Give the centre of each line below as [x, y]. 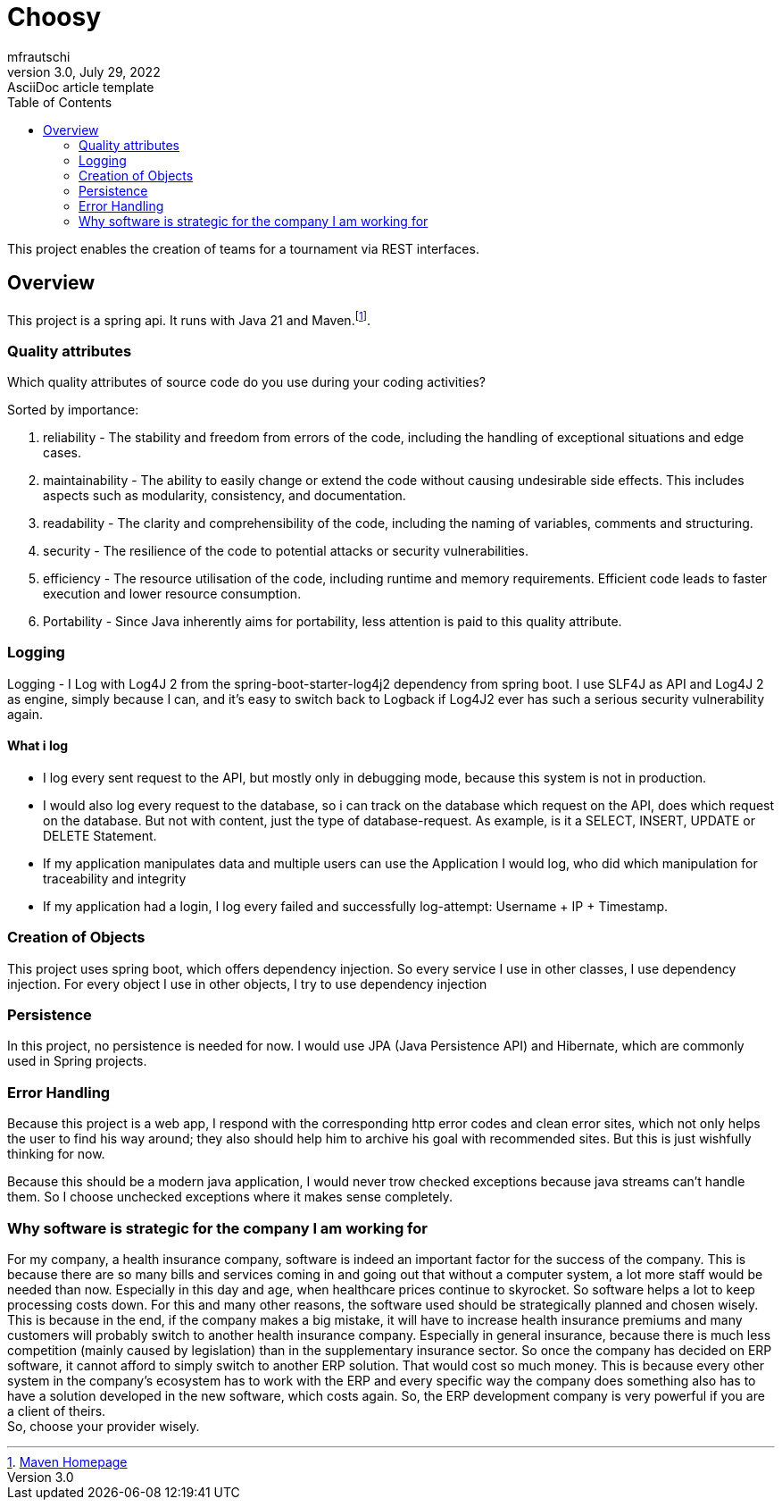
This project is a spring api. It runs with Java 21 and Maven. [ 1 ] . [189, 318]
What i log [38, 746]
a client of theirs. [57, 1411]
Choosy [54, 17]
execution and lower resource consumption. [172, 594]
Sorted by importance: [73, 410]
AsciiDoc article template [81, 87]
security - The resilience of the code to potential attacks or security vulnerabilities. [286, 551]
